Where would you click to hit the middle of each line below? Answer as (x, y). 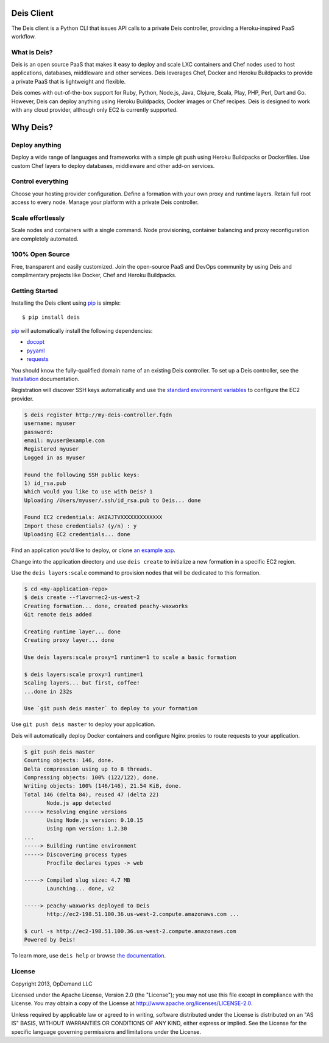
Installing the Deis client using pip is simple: (66, 303)
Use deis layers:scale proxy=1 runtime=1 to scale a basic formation (130, 657)
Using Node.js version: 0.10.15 (95, 820)
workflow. (23, 36)
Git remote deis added (58, 615)
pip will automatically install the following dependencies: (82, 331)
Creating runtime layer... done (73, 631)
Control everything (40, 181)
